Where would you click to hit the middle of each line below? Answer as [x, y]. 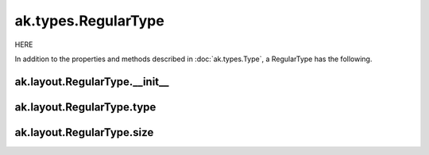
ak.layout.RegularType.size [84, 132]
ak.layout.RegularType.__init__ [92, 81]
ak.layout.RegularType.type [85, 107]
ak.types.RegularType [89, 21]
